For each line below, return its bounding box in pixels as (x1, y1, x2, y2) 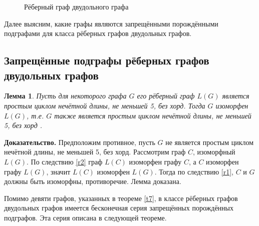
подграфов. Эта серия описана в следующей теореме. (4, 212, 167, 222)
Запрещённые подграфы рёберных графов (4, 52, 209, 68)
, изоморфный (193, 146, 235, 157)
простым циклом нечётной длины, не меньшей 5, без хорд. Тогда (4, 100, 205, 110)
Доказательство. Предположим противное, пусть (4, 136, 155, 147)
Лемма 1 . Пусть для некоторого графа (4, 90, 127, 101)
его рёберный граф (137, 90, 195, 101)
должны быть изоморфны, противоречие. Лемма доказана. (4, 176, 181, 186)
